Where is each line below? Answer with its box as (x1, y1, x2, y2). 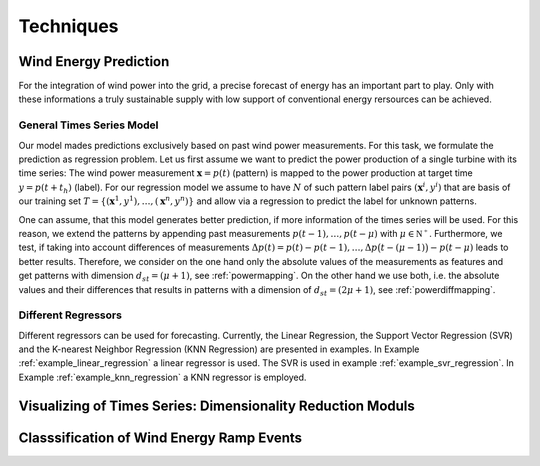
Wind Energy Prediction (18, 53, 170, 70)
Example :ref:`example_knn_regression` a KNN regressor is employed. (18, 371, 307, 383)
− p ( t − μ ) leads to (430, 241, 509, 254)
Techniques (18, 15, 119, 37)
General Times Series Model (18, 118, 159, 132)
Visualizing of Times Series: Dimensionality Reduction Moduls (18, 397, 415, 414)
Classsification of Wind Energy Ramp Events (18, 429, 303, 446)
